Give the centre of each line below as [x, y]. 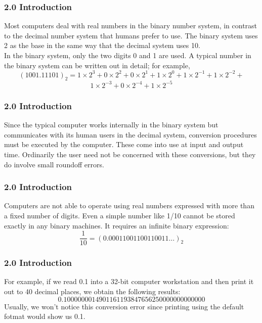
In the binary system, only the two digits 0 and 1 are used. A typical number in [128, 55]
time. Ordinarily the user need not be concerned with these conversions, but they [130, 154]
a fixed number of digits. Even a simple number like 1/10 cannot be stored [120, 215]
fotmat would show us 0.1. [45, 316]
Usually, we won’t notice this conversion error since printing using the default [124, 306]
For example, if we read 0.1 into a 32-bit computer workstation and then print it [129, 281]
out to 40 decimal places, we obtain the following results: [92, 291]
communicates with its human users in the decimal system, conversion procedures [130, 134]
